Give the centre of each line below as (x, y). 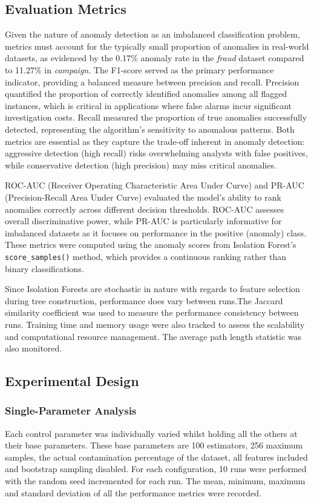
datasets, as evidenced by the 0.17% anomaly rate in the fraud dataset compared (155, 58)
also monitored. (34, 348)
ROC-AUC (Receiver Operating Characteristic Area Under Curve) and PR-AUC (155, 185)
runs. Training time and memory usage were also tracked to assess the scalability (155, 324)
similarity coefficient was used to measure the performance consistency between (152, 312)
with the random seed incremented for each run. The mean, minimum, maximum (155, 481)
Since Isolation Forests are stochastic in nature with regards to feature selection (152, 289)
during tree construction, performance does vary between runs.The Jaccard (144, 300)
